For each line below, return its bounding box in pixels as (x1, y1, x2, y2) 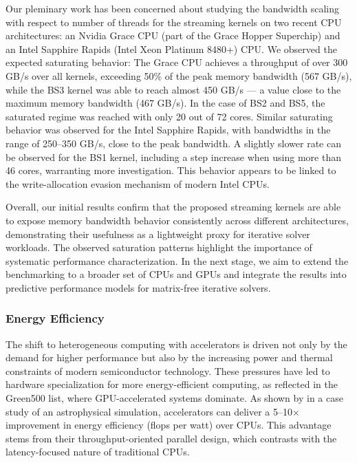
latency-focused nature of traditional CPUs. (6, 444, 190, 459)
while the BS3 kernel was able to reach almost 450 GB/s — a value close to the (6, 82, 341, 96)
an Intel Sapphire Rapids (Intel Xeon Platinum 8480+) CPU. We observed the (6, 41, 337, 56)
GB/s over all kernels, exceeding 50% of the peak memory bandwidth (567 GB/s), (6, 68, 352, 83)
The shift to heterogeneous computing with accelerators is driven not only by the (6, 336, 347, 351)
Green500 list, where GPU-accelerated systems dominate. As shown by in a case (6, 391, 343, 405)
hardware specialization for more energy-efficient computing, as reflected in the (6, 377, 338, 391)
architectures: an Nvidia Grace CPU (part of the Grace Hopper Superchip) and (6, 28, 340, 43)
